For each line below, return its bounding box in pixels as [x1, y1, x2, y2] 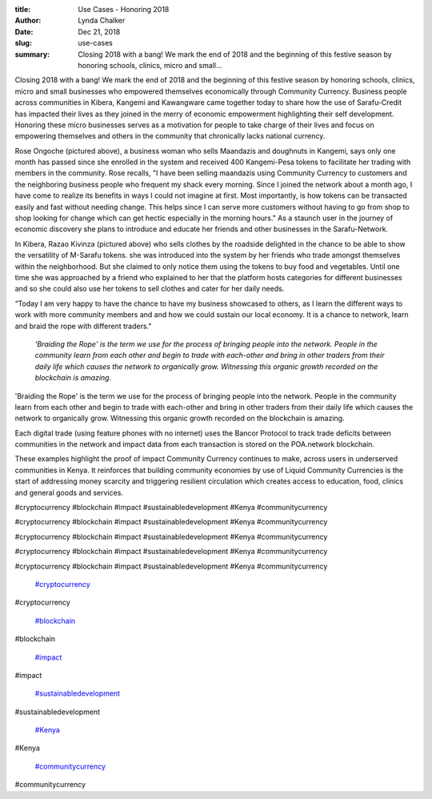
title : [14, 5, 31, 14]
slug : [14, 38, 32, 48]
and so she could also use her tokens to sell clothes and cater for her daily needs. [14, 284, 285, 294]
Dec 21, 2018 [78, 26, 121, 36]
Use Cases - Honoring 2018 [78, 5, 170, 14]
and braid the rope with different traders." [14, 321, 152, 331]
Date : [14, 26, 34, 36]
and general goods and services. [14, 488, 124, 497]
